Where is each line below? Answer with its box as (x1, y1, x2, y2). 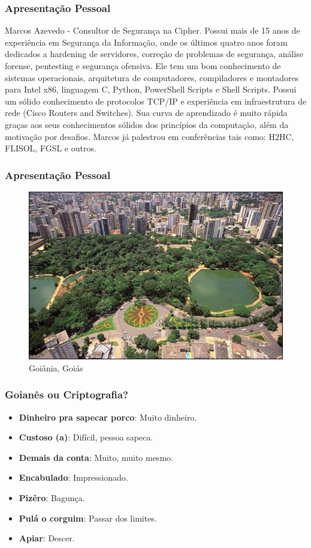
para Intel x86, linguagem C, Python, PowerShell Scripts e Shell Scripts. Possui (5, 83, 297, 96)
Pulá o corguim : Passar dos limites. (19, 511, 157, 524)
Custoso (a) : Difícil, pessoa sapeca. (19, 431, 153, 443)
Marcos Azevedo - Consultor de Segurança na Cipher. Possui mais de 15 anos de (5, 24, 300, 37)
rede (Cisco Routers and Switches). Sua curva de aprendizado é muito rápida (5, 106, 288, 119)
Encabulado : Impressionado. (19, 471, 128, 484)
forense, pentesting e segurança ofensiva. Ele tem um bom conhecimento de (5, 59, 281, 72)
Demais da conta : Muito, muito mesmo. (19, 451, 173, 463)
